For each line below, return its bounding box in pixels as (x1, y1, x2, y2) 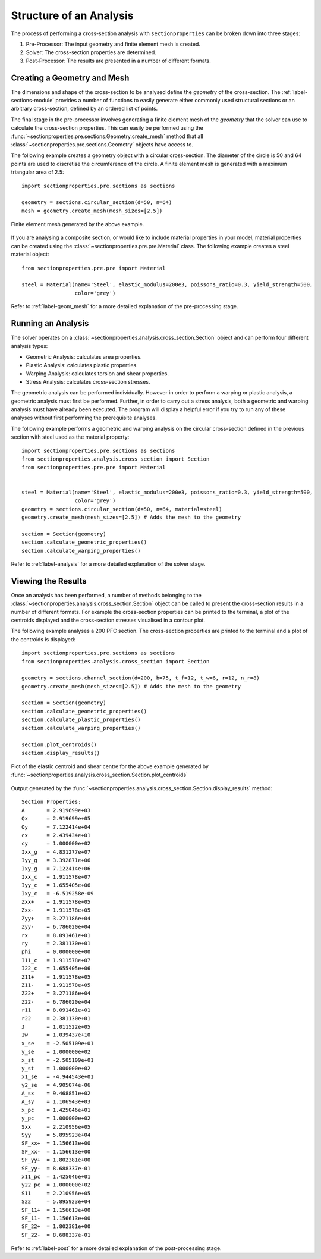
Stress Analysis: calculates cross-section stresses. (26, 378, 150, 386)
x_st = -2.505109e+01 (21, 1057, 94, 1063)
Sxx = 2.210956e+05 (21, 1123, 91, 1130)
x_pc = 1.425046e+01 (21, 1107, 91, 1113)
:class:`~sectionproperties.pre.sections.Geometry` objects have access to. (11, 140, 193, 148)
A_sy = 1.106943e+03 (21, 1098, 91, 1105)
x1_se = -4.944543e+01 (21, 1073, 94, 1080)
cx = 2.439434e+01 (21, 832, 91, 838)
